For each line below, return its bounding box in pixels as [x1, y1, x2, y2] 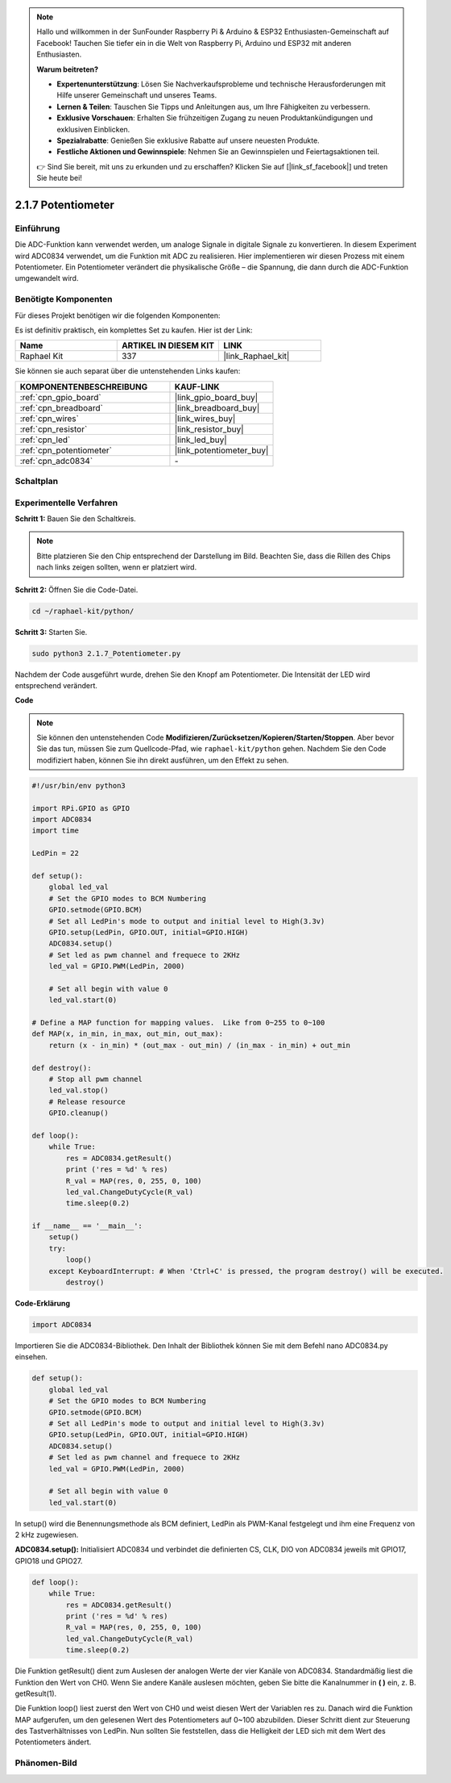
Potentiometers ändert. [14, 1737, 92, 1747]
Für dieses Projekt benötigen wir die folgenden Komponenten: [14, 311, 221, 320]
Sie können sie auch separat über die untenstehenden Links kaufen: [14, 366, 241, 376]
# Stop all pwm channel [48, 1075, 143, 1084]
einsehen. [14, 1352, 48, 1362]
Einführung [14, 223, 60, 234]
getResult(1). [14, 1689, 57, 1698]
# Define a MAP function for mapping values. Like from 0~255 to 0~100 [31, 1018, 325, 1028]
